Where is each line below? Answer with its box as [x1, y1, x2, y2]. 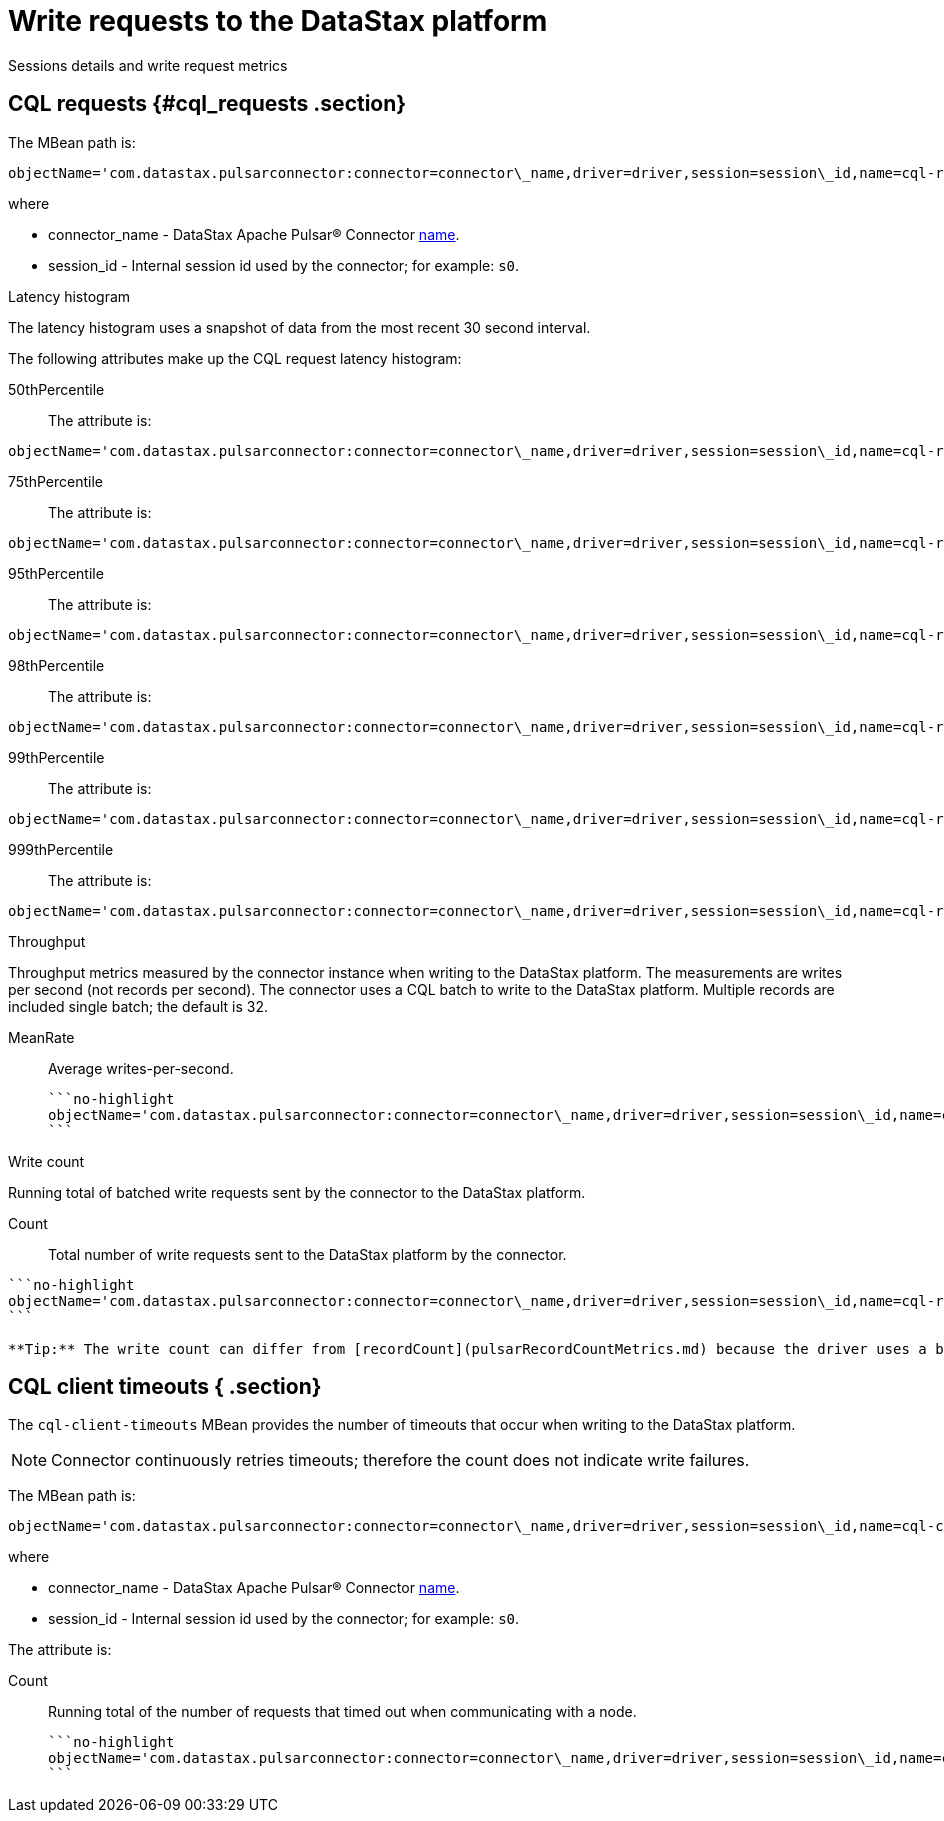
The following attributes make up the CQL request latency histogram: [8, 349, 462, 367]
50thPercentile [8, 380, 105, 398]
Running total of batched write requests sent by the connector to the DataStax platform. [8, 1183, 586, 1201]
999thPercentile [8, 840, 114, 858]
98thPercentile [8, 656, 105, 674]
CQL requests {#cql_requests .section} [8, 91, 407, 117]
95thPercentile [8, 564, 104, 582]
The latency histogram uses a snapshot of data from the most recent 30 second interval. [8, 318, 591, 336]
